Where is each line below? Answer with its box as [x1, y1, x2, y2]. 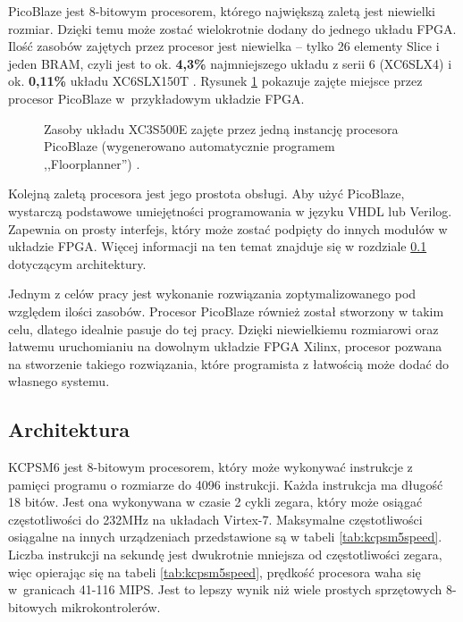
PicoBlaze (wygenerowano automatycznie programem [44, 137, 335, 155]
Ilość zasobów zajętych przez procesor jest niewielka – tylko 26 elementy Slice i [8, 37, 440, 55]
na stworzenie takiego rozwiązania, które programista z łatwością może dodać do [8, 354, 450, 373]
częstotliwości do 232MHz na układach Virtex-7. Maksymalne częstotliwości [8, 509, 423, 528]
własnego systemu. [8, 372, 110, 391]
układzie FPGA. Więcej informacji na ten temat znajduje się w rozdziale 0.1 [8, 237, 427, 256]
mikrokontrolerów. [61, 597, 161, 616]
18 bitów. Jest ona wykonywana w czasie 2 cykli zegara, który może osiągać [8, 492, 423, 511]
